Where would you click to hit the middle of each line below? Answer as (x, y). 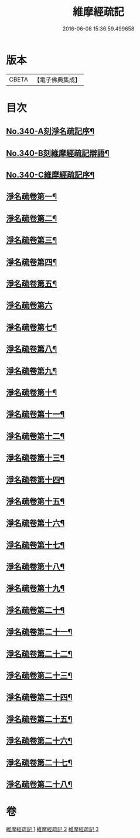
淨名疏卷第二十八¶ (39, 784)
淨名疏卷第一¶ (32, 197)
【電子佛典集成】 (57, 80)
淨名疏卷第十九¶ (35, 588)
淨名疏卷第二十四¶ (39, 698)
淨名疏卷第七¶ (32, 327)
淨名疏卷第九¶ (32, 371)
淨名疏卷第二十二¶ (39, 654)
